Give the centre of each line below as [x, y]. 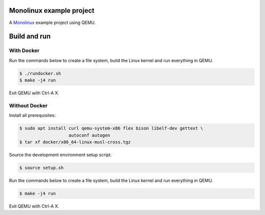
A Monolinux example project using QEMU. [52, 23]
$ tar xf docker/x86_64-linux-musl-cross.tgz [75, 142]
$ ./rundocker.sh [40, 73]
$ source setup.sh [41, 167]
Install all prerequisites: [32, 116]
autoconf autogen [89, 135]
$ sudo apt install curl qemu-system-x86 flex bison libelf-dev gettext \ [111, 128]
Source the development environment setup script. [61, 155]
